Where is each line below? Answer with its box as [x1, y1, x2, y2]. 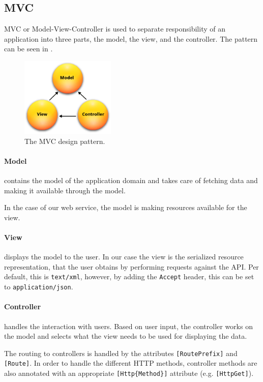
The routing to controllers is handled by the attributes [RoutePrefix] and [4, 347, 238, 358]
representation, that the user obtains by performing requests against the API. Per [4, 261, 259, 272]
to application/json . [4, 281, 73, 292]
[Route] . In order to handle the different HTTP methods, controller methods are [4, 358, 257, 368]
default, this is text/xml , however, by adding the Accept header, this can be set [4, 271, 254, 282]
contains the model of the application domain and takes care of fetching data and [4, 175, 258, 186]
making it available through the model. [4, 185, 126, 195]
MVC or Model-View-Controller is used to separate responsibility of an [4, 23, 225, 34]
